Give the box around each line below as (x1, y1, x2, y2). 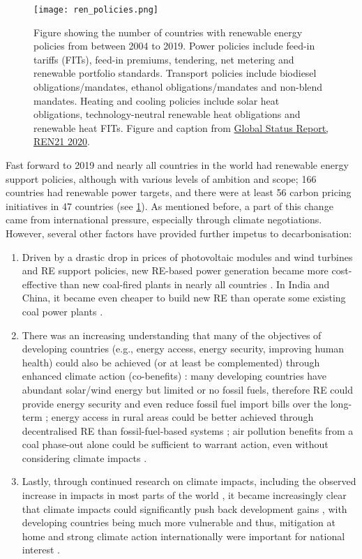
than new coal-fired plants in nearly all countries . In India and (59, 276, 330, 291)
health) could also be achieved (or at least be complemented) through (22, 355, 320, 369)
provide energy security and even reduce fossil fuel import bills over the (22, 396, 328, 410)
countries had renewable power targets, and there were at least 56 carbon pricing (6, 185, 352, 200)
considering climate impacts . (22, 450, 147, 465)
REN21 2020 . (33, 134, 90, 149)
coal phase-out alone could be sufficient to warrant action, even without (22, 437, 329, 452)
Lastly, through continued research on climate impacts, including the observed (22, 474, 356, 489)
